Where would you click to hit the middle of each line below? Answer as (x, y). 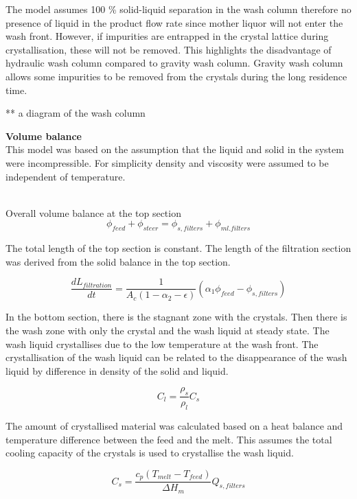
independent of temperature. (66, 176)
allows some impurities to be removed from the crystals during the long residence (176, 76)
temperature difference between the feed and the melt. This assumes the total (169, 439)
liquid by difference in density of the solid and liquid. (117, 370)
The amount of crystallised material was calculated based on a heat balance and (174, 425)
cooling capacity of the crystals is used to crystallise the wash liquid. (150, 453)
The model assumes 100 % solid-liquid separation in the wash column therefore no (178, 9)
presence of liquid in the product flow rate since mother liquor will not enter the (174, 22)
